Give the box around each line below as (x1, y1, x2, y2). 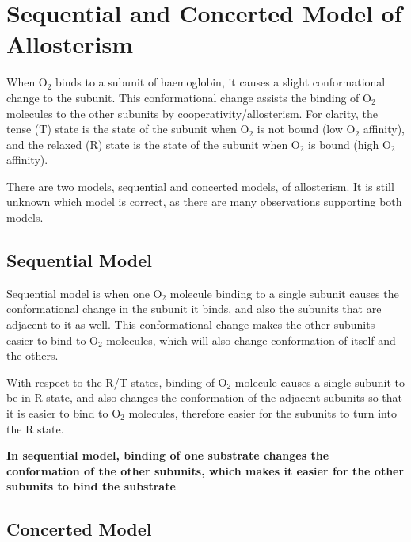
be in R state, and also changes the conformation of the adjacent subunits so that (6, 389, 403, 406)
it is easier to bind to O (6, 405, 121, 422)
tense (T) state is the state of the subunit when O (6, 120, 249, 137)
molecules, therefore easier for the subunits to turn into (128, 405, 397, 422)
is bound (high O (308, 135, 391, 152)
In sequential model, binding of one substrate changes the (6, 447, 329, 464)
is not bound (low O (257, 120, 356, 137)
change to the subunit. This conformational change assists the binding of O (6, 89, 371, 105)
